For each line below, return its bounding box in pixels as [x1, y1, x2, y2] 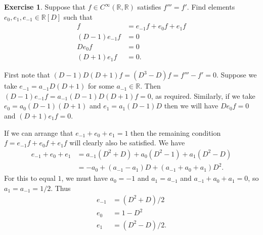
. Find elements [187, 2, 235, 12]
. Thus [51, 182, 71, 193]
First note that [4, 69, 50, 80]
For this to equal [4, 173, 56, 183]
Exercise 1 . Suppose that [4, 2, 86, 12]
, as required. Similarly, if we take [151, 90, 255, 101]
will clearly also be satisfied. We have [69, 137, 185, 148]
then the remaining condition [130, 127, 221, 138]
